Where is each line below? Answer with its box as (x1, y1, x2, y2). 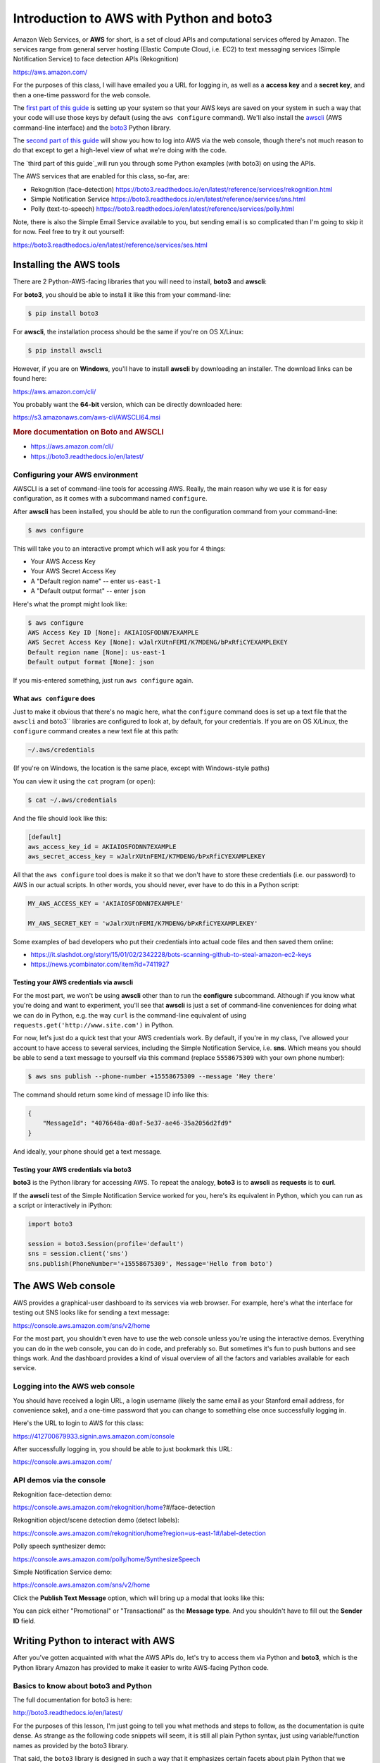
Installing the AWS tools (13, 259, 120, 271)
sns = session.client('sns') (27, 1250, 129, 1258)
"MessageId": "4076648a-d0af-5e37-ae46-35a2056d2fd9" (42, 1119, 232, 1128)
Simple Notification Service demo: (13, 1568, 113, 1576)
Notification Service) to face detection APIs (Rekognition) (13, 55, 179, 63)
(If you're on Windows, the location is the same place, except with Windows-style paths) (13, 764, 270, 772)
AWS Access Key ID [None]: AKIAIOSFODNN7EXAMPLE (27, 628, 199, 637)
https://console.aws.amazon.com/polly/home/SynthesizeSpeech (13, 1555, 201, 1563)
